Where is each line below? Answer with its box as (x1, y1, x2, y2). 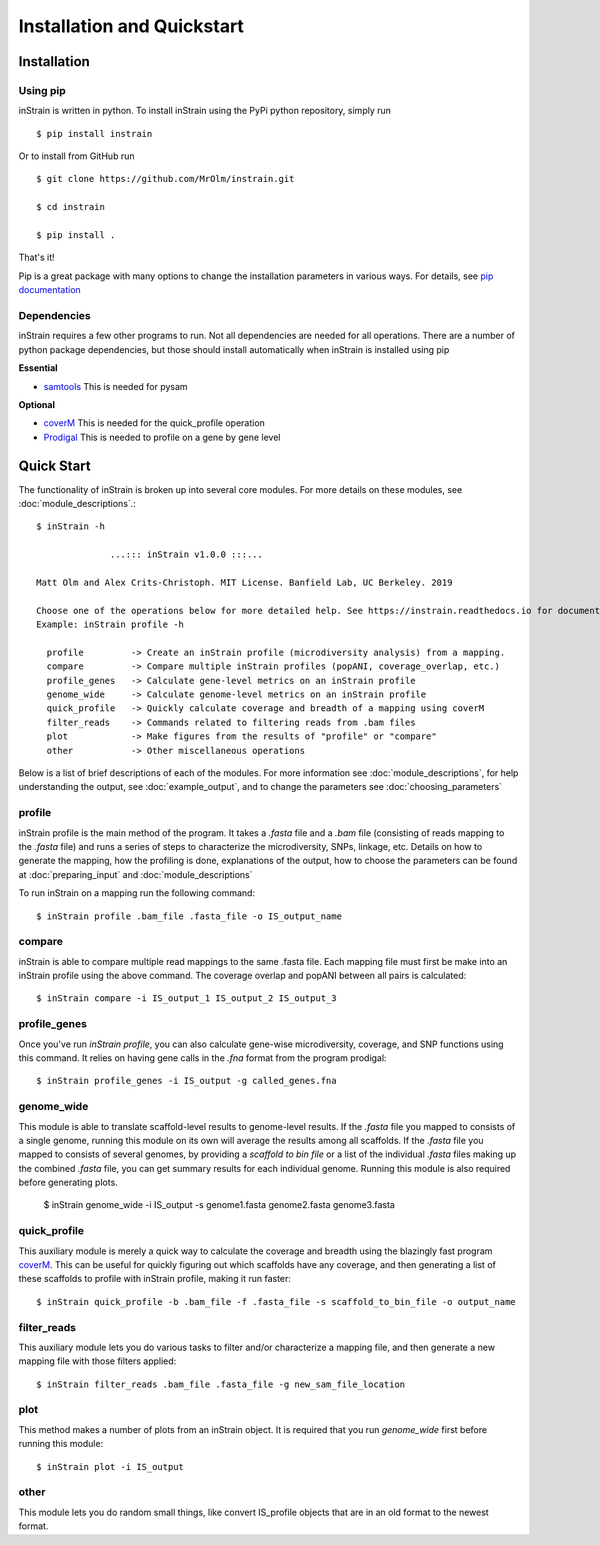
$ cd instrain (36, 201, 105, 213)
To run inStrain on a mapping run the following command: (18, 887, 255, 899)
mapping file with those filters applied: (18, 1355, 177, 1367)
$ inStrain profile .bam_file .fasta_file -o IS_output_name (36, 910, 342, 922)
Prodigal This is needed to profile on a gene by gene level (43, 431, 281, 443)
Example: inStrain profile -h (36, 619, 185, 630)
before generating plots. (18, 1176, 119, 1189)
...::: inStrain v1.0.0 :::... (110, 549, 264, 560)
